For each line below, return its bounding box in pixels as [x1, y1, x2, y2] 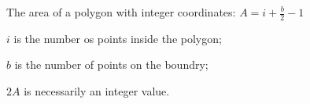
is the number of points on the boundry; [14, 56, 209, 73]
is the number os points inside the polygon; [13, 30, 222, 46]
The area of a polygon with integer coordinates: [6, 4, 236, 20]
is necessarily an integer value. [24, 83, 170, 99]
